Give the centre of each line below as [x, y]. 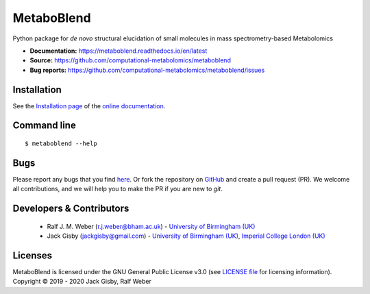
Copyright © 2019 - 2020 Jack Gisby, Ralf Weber [82, 282]
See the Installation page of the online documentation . [89, 106]
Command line [45, 126]
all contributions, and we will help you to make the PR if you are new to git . [118, 189]
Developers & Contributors [71, 209]
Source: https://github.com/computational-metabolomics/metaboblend [130, 60]
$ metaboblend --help [61, 144]
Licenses [33, 255]
